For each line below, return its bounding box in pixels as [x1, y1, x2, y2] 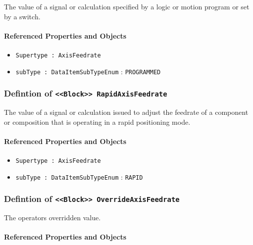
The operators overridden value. [4, 212, 101, 223]
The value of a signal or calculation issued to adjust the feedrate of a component [4, 107, 249, 117]
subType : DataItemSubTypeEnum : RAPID [15, 171, 143, 182]
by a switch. [4, 11, 41, 21]
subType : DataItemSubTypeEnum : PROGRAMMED [15, 66, 161, 76]
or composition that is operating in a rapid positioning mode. [4, 116, 191, 127]
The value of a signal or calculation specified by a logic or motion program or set [4, 1, 250, 11]
